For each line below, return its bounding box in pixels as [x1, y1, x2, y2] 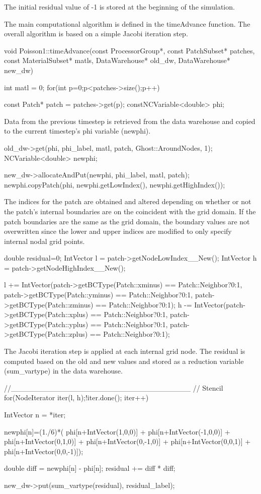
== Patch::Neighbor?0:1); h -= [96, 299, 192, 310]
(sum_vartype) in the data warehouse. [4, 365, 123, 376]
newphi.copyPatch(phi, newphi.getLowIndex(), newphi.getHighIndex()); [4, 179, 225, 190]
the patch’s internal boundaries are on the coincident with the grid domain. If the [4, 206, 256, 216]
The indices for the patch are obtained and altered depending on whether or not [4, 196, 251, 207]
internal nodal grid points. [4, 235, 85, 246]
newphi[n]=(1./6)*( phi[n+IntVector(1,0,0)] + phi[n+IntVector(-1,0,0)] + [4, 426, 230, 437]
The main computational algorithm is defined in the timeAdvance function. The [4, 18, 250, 29]
